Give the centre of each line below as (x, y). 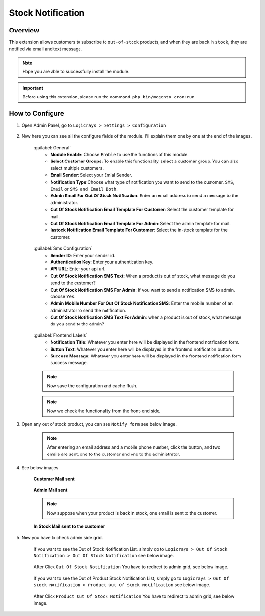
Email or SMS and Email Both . (84, 189)
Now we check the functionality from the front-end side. (104, 411)
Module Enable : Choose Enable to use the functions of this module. (119, 155)
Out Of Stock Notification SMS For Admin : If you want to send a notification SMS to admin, (143, 290)
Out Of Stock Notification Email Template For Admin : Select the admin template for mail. (140, 223)
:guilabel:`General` (52, 147)
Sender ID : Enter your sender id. (83, 255)
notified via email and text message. (46, 49)
